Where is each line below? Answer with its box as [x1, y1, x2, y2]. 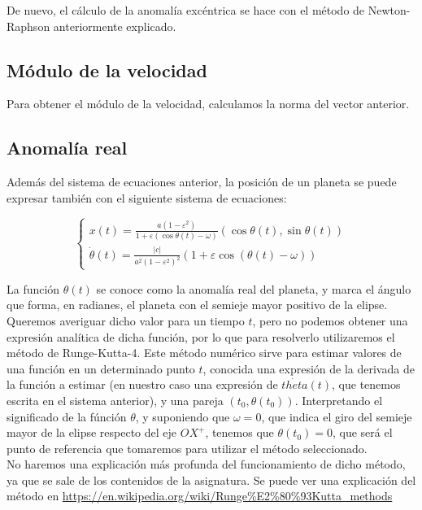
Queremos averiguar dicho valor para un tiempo [7, 312, 245, 329]
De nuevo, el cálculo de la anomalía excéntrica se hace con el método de [7, 2, 365, 18]
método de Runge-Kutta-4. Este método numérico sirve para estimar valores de [7, 344, 402, 361]
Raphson [7, 17, 50, 34]
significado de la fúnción [7, 408, 127, 425]
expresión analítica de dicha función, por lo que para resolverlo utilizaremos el [7, 328, 395, 345]
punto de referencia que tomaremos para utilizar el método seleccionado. [7, 439, 368, 456]
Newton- [368, 2, 411, 18]
